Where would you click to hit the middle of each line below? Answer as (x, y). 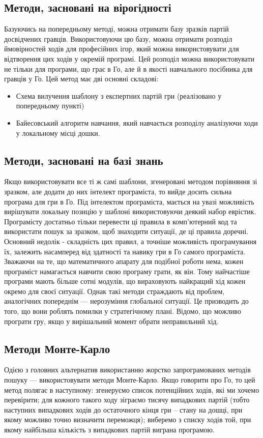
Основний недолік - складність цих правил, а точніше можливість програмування (130, 241)
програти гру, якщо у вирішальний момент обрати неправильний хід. (111, 321)
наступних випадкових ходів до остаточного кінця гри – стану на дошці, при (123, 409)
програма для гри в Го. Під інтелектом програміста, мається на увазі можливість (129, 201)
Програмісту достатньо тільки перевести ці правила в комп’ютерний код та (121, 221)
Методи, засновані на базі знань (84, 160)
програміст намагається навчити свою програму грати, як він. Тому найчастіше (127, 271)
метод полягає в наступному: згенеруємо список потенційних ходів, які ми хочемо (132, 389)
